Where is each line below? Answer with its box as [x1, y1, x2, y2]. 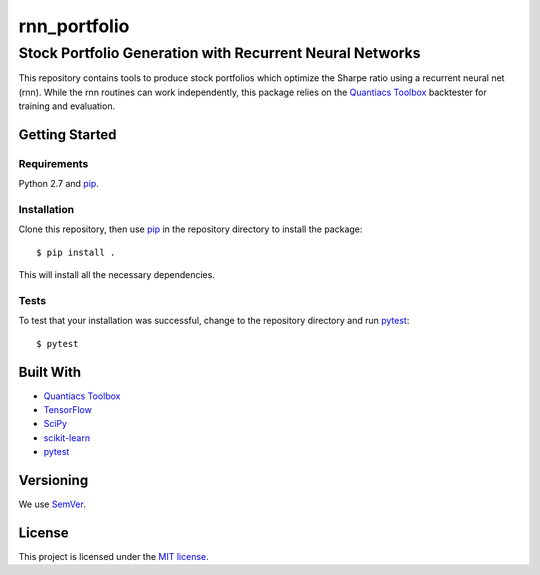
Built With [18, 363, 82, 380]
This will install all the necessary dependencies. [18, 269, 215, 281]
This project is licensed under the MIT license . [18, 551, 209, 563]
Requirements [18, 156, 89, 170]
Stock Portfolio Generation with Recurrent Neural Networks [18, 44, 421, 62]
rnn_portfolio [18, 15, 130, 37]
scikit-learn [43, 431, 90, 444]
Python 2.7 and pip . [18, 178, 99, 190]
